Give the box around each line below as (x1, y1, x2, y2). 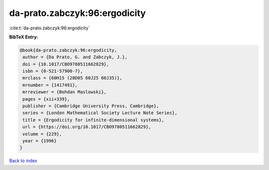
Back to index (9, 158, 37, 164)
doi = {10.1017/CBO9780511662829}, (22, 61, 110, 67)
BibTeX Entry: (9, 34, 38, 40)
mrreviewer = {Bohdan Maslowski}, (22, 89, 107, 95)
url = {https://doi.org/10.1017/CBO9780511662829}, (22, 124, 151, 130)
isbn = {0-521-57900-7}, (22, 68, 83, 74)
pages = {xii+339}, (22, 96, 70, 102)
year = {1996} (22, 138, 57, 144)
